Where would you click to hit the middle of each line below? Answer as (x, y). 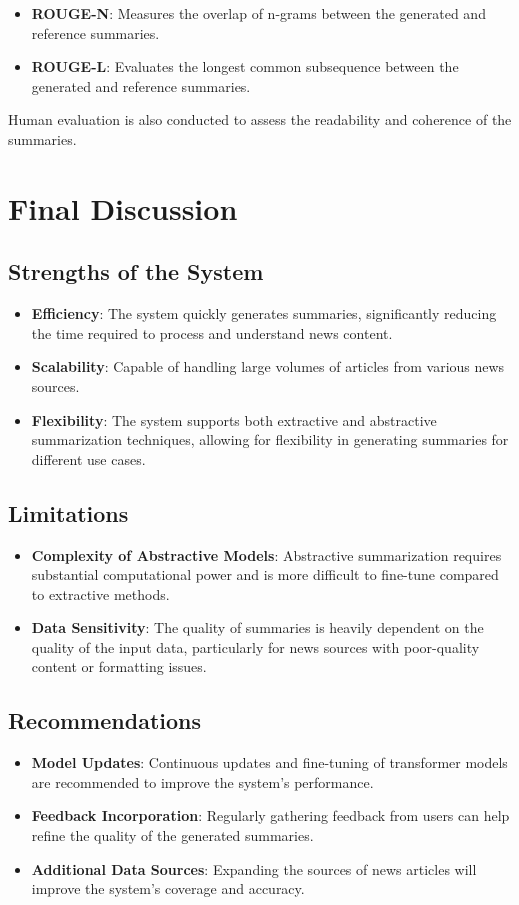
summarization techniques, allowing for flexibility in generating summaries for (270, 439)
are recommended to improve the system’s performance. (202, 781)
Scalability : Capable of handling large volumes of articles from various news (268, 366)
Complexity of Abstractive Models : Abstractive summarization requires (266, 554)
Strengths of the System (136, 271)
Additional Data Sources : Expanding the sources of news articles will (254, 868)
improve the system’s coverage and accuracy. (168, 888)
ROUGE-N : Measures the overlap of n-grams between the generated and (258, 13)
